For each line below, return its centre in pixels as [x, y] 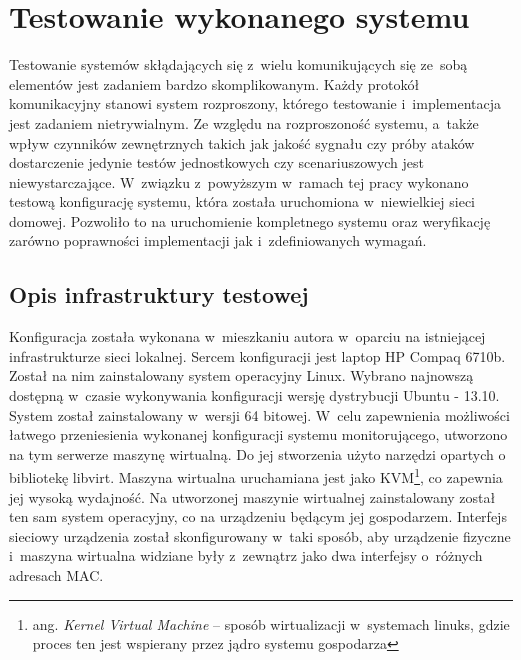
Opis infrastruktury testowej [159, 294]
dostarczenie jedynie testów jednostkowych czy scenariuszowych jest [217, 162]
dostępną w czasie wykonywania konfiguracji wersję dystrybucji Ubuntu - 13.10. [254, 395]
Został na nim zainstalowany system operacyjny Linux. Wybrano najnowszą [241, 375]
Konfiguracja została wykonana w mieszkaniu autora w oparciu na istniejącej [247, 336]
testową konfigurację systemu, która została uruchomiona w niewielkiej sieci [242, 201]
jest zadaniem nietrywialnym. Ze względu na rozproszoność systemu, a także [244, 122]
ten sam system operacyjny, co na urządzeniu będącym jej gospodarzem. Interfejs [258, 516]
